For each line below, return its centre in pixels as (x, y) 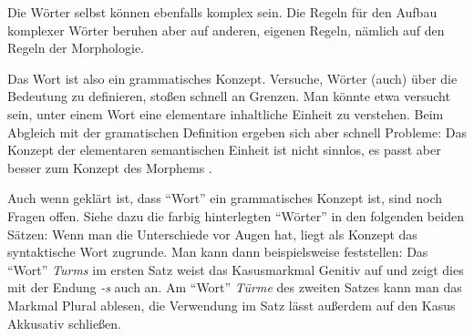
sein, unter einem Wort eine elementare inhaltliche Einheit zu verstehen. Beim (226, 113)
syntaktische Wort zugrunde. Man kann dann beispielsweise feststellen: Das (218, 252)
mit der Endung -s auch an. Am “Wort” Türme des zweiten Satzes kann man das (235, 287)
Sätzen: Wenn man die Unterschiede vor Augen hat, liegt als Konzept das (212, 234)
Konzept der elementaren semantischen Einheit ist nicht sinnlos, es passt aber (224, 150)
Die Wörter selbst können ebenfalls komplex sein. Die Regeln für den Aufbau (222, 12)
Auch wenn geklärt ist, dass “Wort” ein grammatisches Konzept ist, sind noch (225, 198)
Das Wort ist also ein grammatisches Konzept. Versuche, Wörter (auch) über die (232, 78)
